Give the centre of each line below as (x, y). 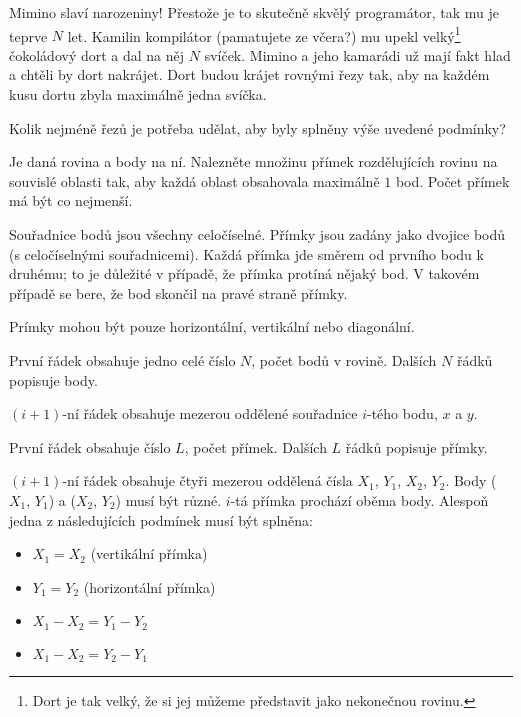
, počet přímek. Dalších (255, 446)
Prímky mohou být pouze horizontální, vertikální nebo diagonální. (212, 326)
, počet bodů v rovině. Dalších (344, 359)
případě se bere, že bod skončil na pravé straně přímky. (178, 292)
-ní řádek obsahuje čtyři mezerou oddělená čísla (207, 480)
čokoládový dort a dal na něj (97, 54)
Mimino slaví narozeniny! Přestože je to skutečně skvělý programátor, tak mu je (254, 12)
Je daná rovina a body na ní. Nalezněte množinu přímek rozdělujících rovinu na (253, 161)
